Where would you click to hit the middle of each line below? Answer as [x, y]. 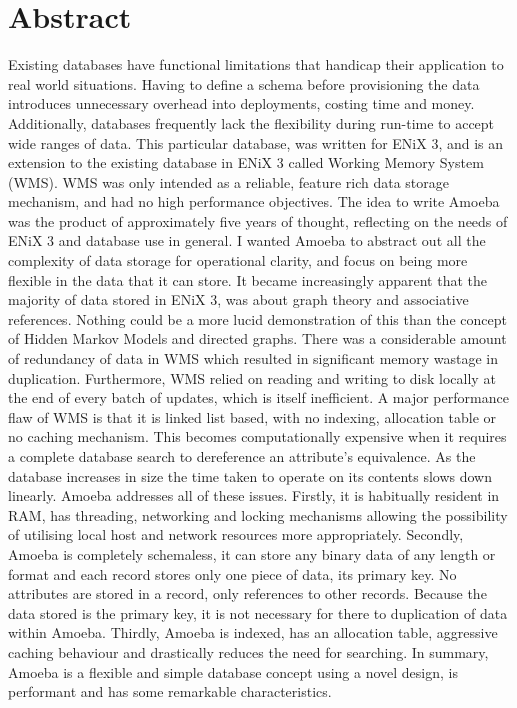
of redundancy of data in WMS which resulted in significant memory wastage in [253, 358]
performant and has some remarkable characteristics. [170, 691]
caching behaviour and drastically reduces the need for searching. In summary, [248, 651]
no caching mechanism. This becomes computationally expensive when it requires [257, 436]
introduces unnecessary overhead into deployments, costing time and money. [241, 103]
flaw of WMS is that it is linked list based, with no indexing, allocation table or [252, 416]
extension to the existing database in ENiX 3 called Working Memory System [246, 162]
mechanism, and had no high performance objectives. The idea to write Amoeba [254, 201]
